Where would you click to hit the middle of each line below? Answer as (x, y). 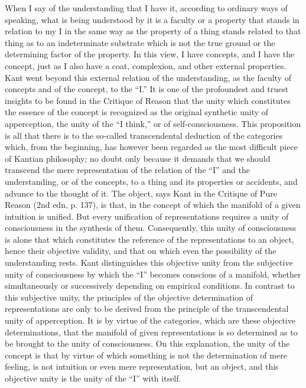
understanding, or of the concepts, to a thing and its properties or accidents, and (151, 181)
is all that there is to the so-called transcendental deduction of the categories (144, 135)
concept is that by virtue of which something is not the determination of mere (146, 355)
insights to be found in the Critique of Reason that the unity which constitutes (148, 100)
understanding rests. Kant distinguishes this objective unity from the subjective (149, 263)
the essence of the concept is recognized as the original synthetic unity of (137, 112)
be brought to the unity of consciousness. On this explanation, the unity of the (147, 343)
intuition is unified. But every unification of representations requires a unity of (147, 216)
